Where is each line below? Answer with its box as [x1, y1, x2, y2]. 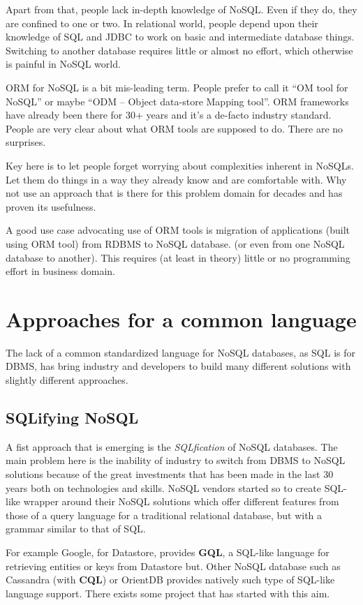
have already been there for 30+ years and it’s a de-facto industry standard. [6, 107, 332, 122]
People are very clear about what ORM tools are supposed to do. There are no [6, 121, 343, 135]
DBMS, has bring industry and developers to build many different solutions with [6, 359, 351, 373]
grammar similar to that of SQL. [6, 521, 146, 536]
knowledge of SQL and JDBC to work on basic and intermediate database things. [6, 29, 355, 44]
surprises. [6, 135, 46, 149]
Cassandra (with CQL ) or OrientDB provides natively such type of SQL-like [6, 572, 335, 587]
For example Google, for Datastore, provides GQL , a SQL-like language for [6, 544, 329, 559]
